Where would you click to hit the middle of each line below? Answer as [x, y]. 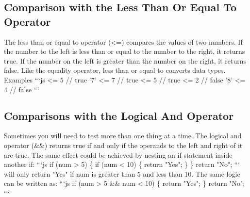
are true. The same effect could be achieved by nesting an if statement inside [118, 155]
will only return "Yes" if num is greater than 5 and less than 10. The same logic [122, 173]
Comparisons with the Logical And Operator [119, 115]
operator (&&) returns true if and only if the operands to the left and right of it [123, 145]
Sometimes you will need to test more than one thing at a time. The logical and [123, 136]
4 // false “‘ [22, 89]
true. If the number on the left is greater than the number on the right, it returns [125, 60]
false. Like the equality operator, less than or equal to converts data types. [115, 70]
